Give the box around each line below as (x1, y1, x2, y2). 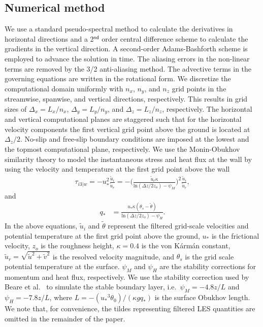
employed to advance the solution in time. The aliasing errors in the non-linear (5, 53, 250, 63)
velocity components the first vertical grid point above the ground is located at (5, 123, 250, 134)
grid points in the (172, 83, 226, 93)
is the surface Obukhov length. (154, 292, 250, 303)
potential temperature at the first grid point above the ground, (5, 230, 200, 241)
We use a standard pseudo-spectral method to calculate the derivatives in (5, 23, 233, 34)
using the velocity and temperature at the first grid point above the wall (5, 163, 230, 174)
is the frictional (211, 230, 259, 241)
